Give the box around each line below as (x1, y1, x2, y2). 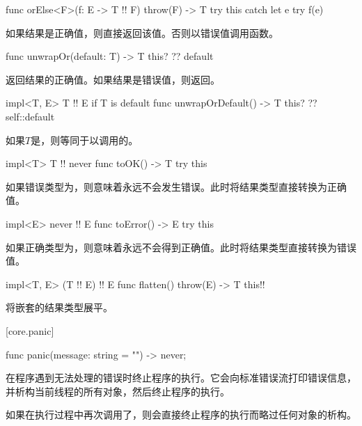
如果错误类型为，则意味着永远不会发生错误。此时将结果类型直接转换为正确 (6, 179, 347, 194)
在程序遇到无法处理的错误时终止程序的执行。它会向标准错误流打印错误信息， (6, 370, 356, 385)
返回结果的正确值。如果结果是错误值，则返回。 (6, 72, 220, 86)
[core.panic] (6, 323, 54, 338)
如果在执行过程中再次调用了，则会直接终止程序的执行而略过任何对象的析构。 (6, 407, 356, 422)
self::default (6, 109, 55, 123)
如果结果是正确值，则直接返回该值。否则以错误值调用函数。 (6, 25, 278, 40)
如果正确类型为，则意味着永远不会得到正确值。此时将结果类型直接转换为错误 (6, 239, 356, 254)
